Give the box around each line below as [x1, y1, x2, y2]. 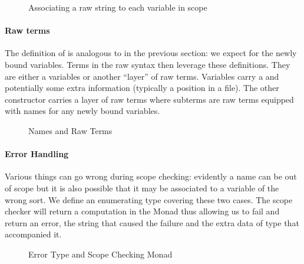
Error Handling [5, 148, 69, 160]
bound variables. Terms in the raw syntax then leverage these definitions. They [5, 58, 290, 70]
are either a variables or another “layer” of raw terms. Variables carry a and [5, 70, 279, 82]
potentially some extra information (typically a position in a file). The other [5, 82, 279, 94]
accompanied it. [5, 228, 62, 240]
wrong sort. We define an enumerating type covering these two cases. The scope [5, 193, 293, 206]
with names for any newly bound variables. [5, 105, 160, 117]
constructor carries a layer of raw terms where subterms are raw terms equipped [5, 93, 294, 105]
